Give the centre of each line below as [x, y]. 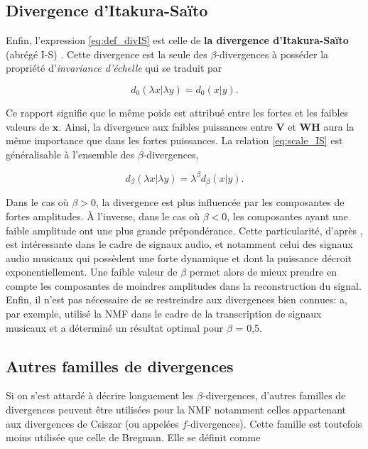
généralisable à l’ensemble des [70, 154]
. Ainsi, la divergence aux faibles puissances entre [166, 126]
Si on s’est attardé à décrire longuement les [100, 395]
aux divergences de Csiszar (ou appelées [92, 423]
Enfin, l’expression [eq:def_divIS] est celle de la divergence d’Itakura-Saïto [177, 40]
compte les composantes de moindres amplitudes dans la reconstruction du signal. [184, 285]
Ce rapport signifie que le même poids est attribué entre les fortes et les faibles [177, 112]
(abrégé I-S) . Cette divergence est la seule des [107, 54]
